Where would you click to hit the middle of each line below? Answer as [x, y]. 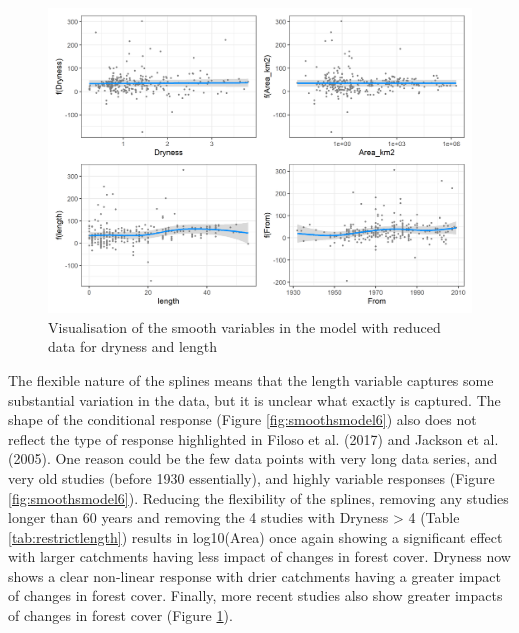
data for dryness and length [133, 346]
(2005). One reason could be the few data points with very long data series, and [253, 458]
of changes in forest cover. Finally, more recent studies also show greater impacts [255, 595]
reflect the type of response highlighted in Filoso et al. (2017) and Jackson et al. [253, 438]
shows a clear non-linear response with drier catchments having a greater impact [254, 575]
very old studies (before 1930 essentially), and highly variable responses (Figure [251, 477]
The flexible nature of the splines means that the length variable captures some [251, 379]
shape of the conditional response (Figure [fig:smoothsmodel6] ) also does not [242, 419]
